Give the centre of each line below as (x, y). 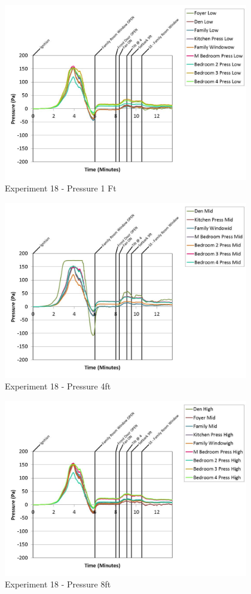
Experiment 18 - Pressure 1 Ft (61, 188)
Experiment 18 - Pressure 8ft (58, 584)
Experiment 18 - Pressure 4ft (58, 386)
